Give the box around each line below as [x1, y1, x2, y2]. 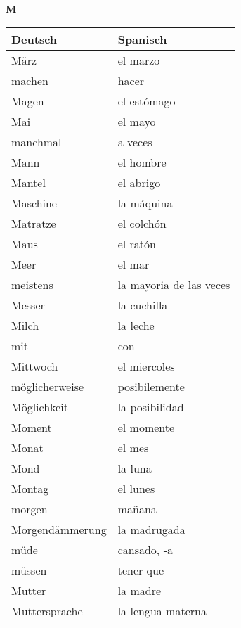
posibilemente [117, 378, 185, 395]
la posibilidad [117, 398, 184, 415]
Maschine [11, 194, 57, 211]
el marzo [117, 51, 160, 68]
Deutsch [11, 30, 58, 47]
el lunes [117, 480, 155, 496]
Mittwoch [11, 357, 58, 374]
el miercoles [117, 357, 175, 374]
